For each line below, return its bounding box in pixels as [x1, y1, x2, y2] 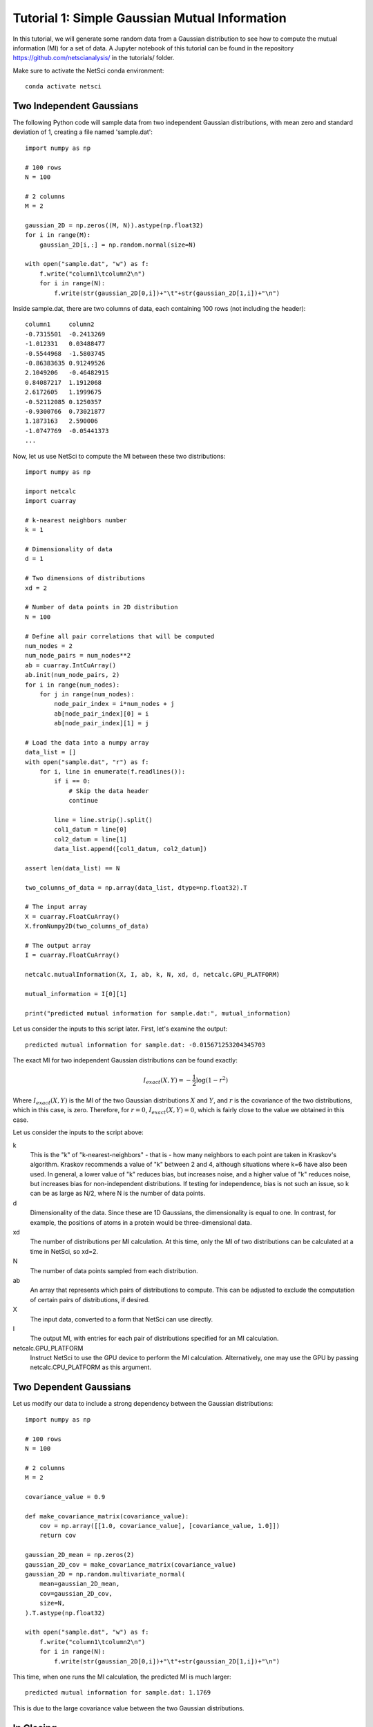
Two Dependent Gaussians [12, 1382, 131, 1393]
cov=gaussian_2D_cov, [39, 1590, 113, 1597]
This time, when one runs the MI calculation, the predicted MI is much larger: [12, 1672, 231, 1681]
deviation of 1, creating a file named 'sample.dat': [12, 128, 153, 136]
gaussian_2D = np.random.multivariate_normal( [25, 1570, 186, 1578]
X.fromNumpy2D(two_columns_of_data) [25, 922, 149, 931]
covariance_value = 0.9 [25, 1493, 106, 1500]
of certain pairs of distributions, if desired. [30, 1295, 150, 1304]
